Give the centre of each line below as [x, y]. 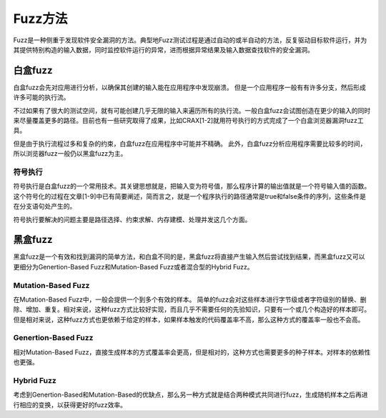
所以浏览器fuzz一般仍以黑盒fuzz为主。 [70, 154]
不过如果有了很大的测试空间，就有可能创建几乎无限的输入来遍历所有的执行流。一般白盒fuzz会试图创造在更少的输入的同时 [192, 110]
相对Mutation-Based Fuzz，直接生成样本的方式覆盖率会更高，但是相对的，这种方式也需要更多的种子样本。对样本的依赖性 [192, 352]
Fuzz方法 [40, 19]
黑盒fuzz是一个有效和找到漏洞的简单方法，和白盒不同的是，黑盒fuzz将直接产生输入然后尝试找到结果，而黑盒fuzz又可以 [189, 257]
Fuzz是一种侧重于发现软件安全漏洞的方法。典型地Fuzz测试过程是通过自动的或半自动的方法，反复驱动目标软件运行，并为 [190, 40]
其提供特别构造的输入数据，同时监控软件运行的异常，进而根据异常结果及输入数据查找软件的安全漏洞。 [163, 49]
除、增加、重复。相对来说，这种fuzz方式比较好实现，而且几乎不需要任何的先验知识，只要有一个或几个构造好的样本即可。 [192, 309]
